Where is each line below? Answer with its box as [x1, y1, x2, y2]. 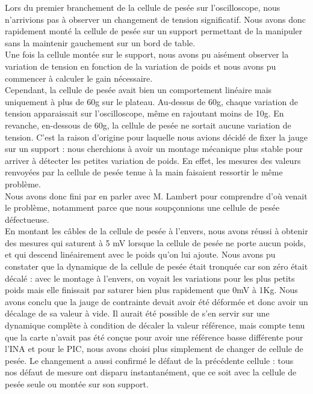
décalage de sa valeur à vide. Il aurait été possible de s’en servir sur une [5, 307, 270, 320]
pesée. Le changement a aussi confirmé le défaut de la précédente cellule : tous [5, 354, 294, 366]
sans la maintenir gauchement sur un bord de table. [5, 36, 196, 49]
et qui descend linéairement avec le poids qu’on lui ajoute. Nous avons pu [5, 248, 276, 261]
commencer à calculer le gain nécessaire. [5, 71, 153, 84]
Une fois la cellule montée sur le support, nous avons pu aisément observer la [5, 48, 289, 61]
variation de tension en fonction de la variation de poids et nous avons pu [5, 59, 276, 72]
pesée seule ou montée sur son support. [5, 378, 149, 390]
